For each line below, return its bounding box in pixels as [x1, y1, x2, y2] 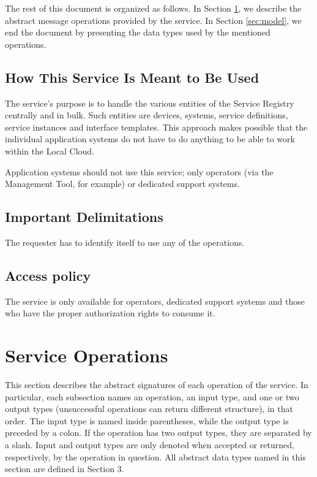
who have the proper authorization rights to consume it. [5, 307, 215, 319]
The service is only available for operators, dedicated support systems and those [5, 294, 305, 307]
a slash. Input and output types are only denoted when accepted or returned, [5, 438, 294, 451]
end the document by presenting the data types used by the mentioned [5, 26, 270, 39]
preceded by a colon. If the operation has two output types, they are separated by [5, 426, 312, 439]
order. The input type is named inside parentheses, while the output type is [5, 414, 289, 427]
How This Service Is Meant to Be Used [5, 67, 259, 86]
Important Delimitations [5, 207, 163, 226]
